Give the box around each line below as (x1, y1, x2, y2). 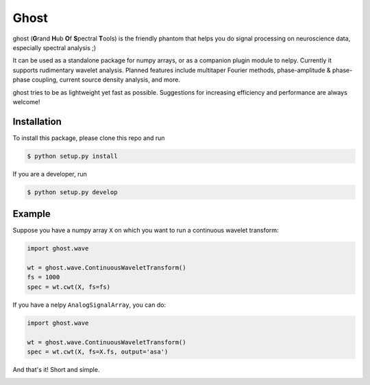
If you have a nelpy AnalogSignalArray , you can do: (12, 301, 166, 309)
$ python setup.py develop (27, 188, 118, 196)
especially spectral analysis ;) (12, 43, 97, 51)
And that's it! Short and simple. (12, 365, 100, 373)
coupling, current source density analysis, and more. (32, 75, 181, 84)
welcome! (12, 97, 40, 106)
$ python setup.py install (27, 152, 118, 160)
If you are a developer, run (12, 170, 87, 178)
